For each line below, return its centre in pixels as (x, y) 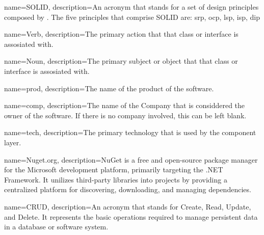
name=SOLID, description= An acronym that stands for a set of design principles (131, 7)
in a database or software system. (56, 227)
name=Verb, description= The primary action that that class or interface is (121, 34)
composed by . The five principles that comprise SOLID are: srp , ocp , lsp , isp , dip (132, 17)
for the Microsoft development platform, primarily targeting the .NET (114, 169)
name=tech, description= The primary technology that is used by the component (130, 132)
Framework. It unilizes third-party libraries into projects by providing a (116, 179)
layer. (13, 142)
